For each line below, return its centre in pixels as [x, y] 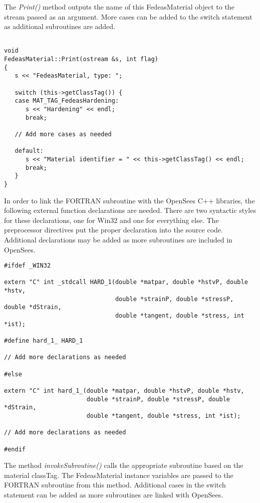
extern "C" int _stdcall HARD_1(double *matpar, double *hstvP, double [126, 282]
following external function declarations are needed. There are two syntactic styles [130, 210]
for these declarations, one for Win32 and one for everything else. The [111, 220]
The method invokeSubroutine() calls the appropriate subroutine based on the [124, 465]
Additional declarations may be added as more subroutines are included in [118, 239]
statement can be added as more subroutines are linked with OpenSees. [114, 495]
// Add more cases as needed [63, 134]
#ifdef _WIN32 [28, 266]
